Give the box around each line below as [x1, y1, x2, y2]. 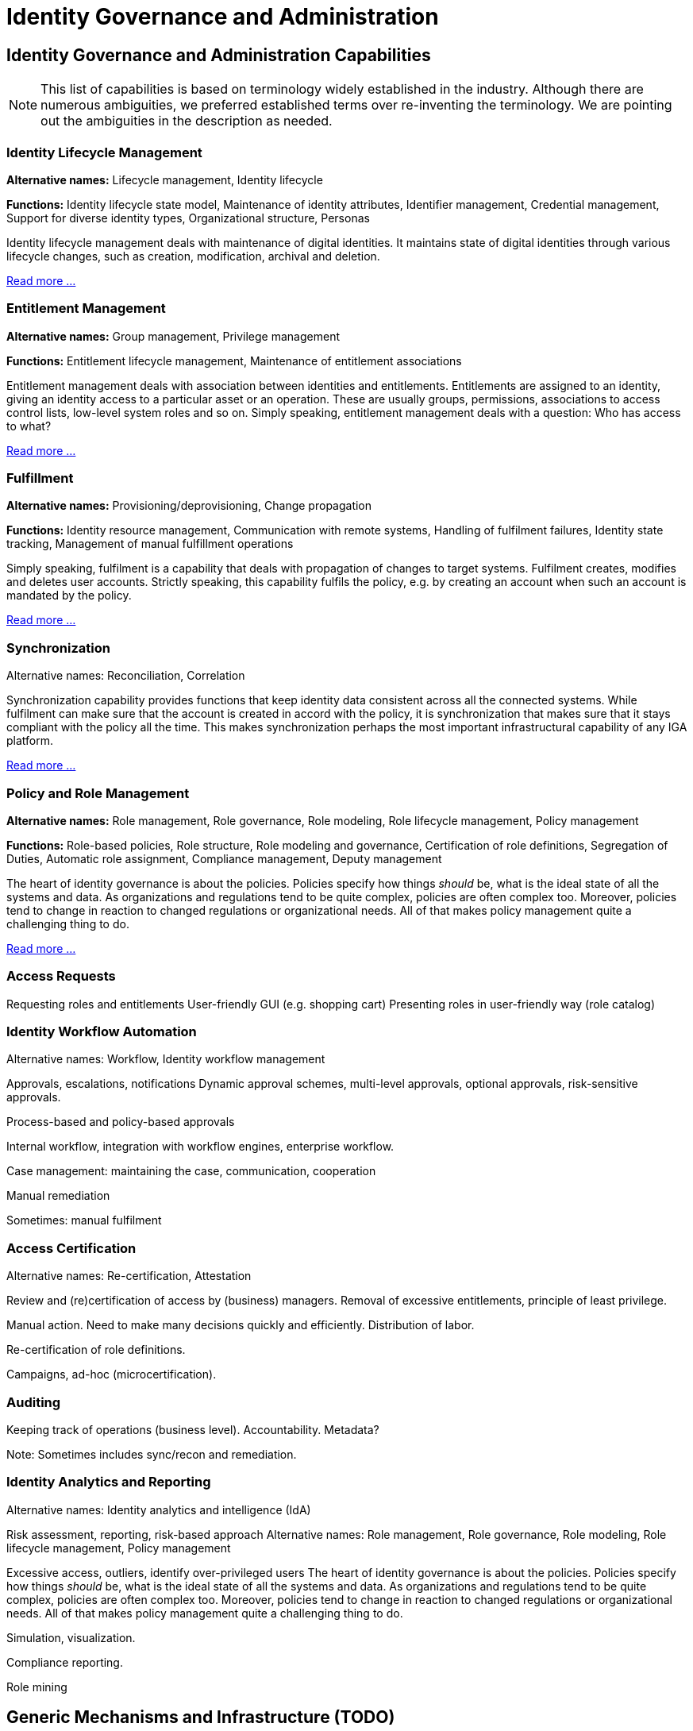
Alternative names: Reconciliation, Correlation [6, 669, 245, 683]
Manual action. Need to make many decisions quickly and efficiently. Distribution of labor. [6, 1318, 475, 1332]
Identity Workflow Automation [6, 1024, 197, 1040]
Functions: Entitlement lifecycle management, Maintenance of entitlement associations [6, 353, 462, 368]
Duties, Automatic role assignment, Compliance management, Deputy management [6, 851, 442, 865]
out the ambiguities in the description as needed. [40, 113, 333, 129]
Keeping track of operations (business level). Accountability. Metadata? [6, 1422, 379, 1436]
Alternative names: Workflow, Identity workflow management [6, 1052, 325, 1066]
